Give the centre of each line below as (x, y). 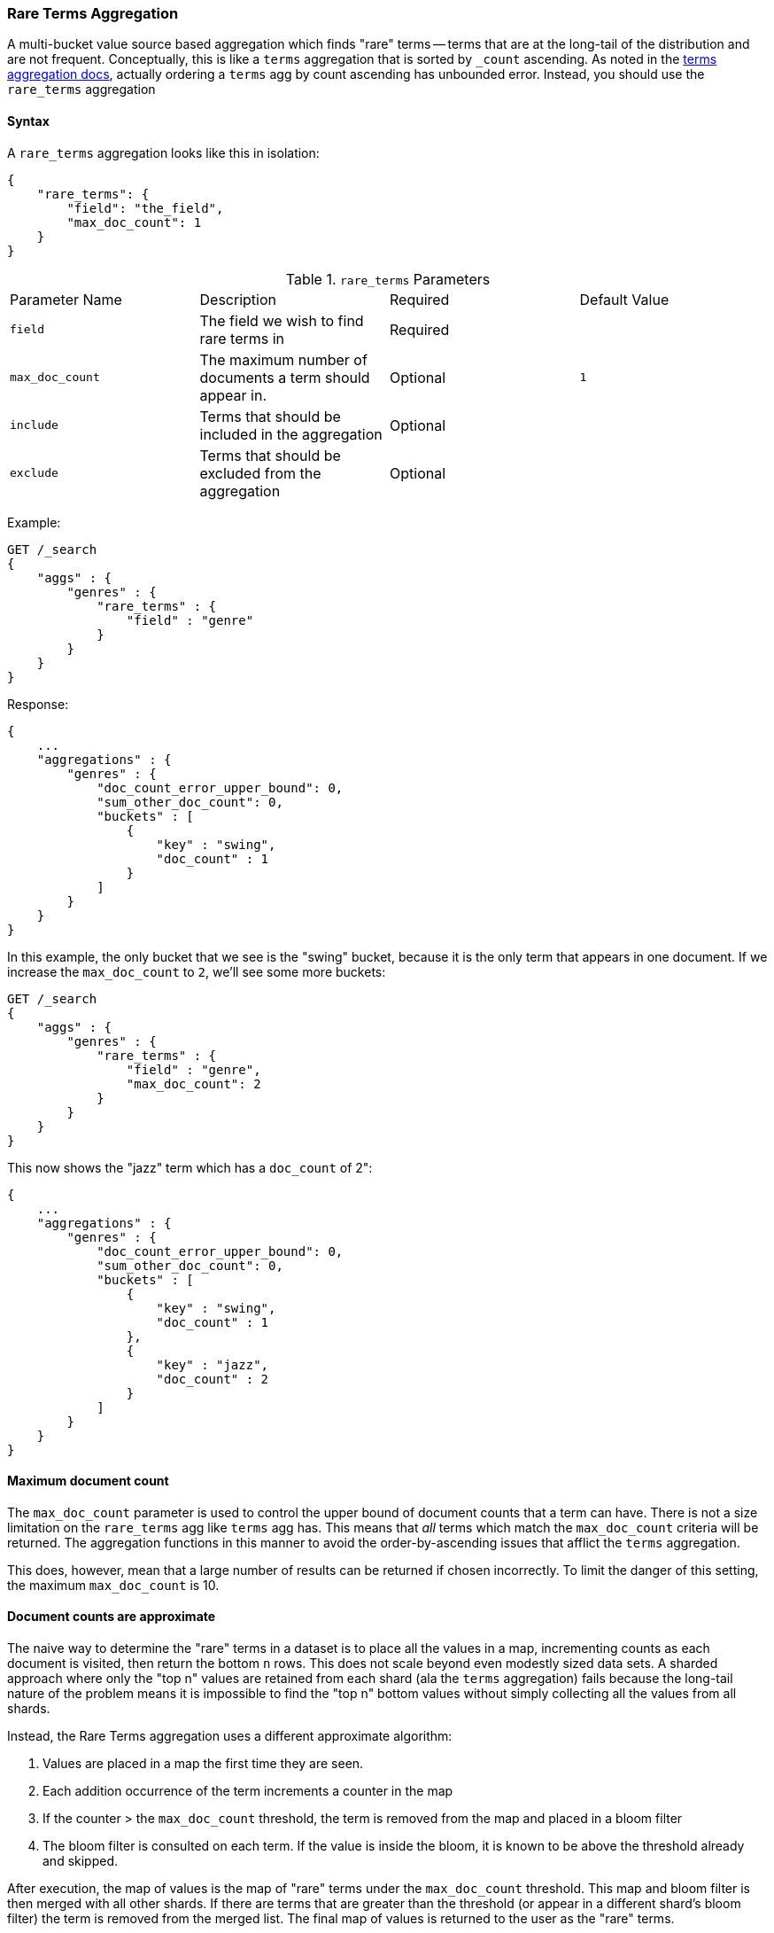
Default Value (624, 299)
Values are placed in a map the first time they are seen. (203, 1764)
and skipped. (81, 1861)
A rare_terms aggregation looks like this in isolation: (163, 152)
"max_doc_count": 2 (193, 1083)
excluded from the (260, 473)
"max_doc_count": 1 (134, 222)
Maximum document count (88, 1481)
